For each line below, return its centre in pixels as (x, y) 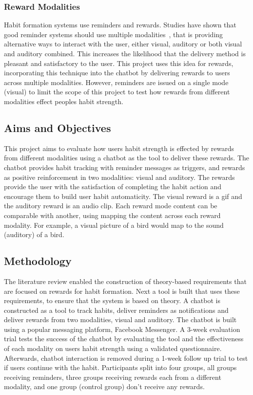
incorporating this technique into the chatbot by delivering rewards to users (117, 73)
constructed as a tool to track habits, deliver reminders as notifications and (116, 310)
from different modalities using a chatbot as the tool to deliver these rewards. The (126, 158)
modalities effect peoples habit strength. (64, 101)
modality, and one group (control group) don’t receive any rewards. (104, 386)
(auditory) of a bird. (34, 234)
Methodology (38, 261)
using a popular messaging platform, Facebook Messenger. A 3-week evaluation (122, 329)
